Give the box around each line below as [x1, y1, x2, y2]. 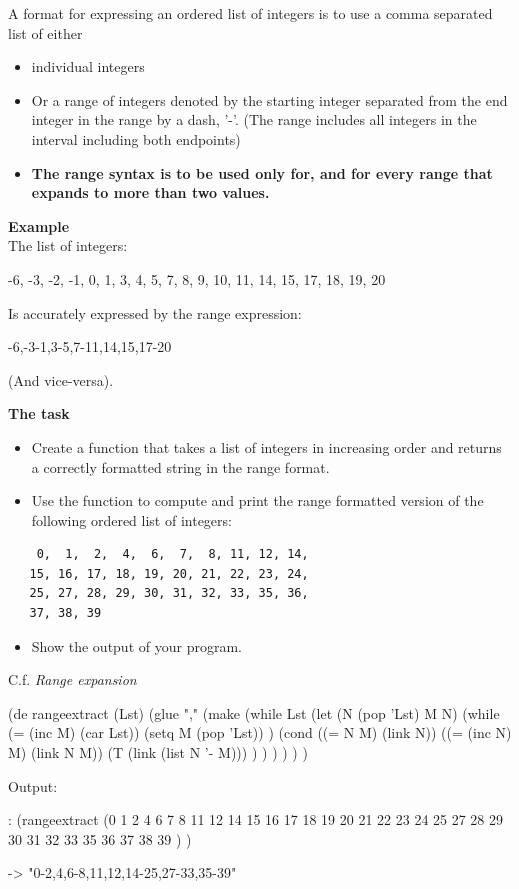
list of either [8, 22, 83, 43]
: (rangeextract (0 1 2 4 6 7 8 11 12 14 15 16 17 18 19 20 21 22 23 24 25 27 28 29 [8, 809, 504, 830]
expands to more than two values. [31, 182, 270, 203]
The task [8, 403, 70, 424]
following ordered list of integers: [31, 509, 232, 530]
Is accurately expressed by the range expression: [8, 302, 302, 323]
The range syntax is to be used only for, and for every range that [31, 162, 493, 183]
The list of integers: [8, 235, 128, 256]
